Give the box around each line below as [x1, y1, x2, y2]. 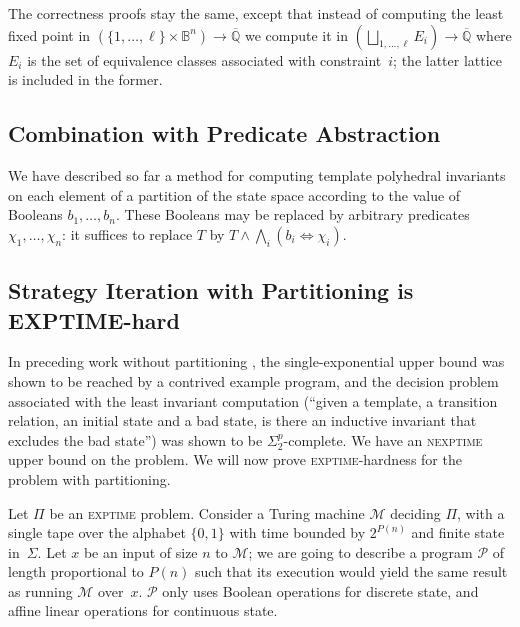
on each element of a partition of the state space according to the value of [8, 184, 461, 205]
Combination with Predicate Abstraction [8, 118, 441, 149]
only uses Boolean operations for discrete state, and [162, 580, 479, 601]
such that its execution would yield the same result [195, 561, 508, 582]
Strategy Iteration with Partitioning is [8, 275, 414, 306]
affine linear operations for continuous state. [8, 600, 278, 621]
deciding [390, 502, 441, 523]
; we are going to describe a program [248, 541, 473, 562]
